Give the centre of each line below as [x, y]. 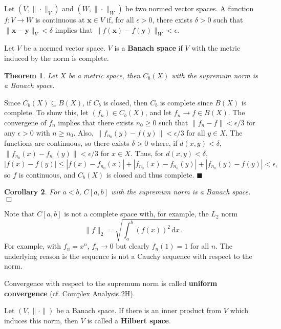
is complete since [186, 102]
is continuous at [60, 19]
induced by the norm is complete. [57, 58]
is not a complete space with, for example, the [136, 214]
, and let [158, 112]
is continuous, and [47, 174]
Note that [19, 214]
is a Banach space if [148, 48]
